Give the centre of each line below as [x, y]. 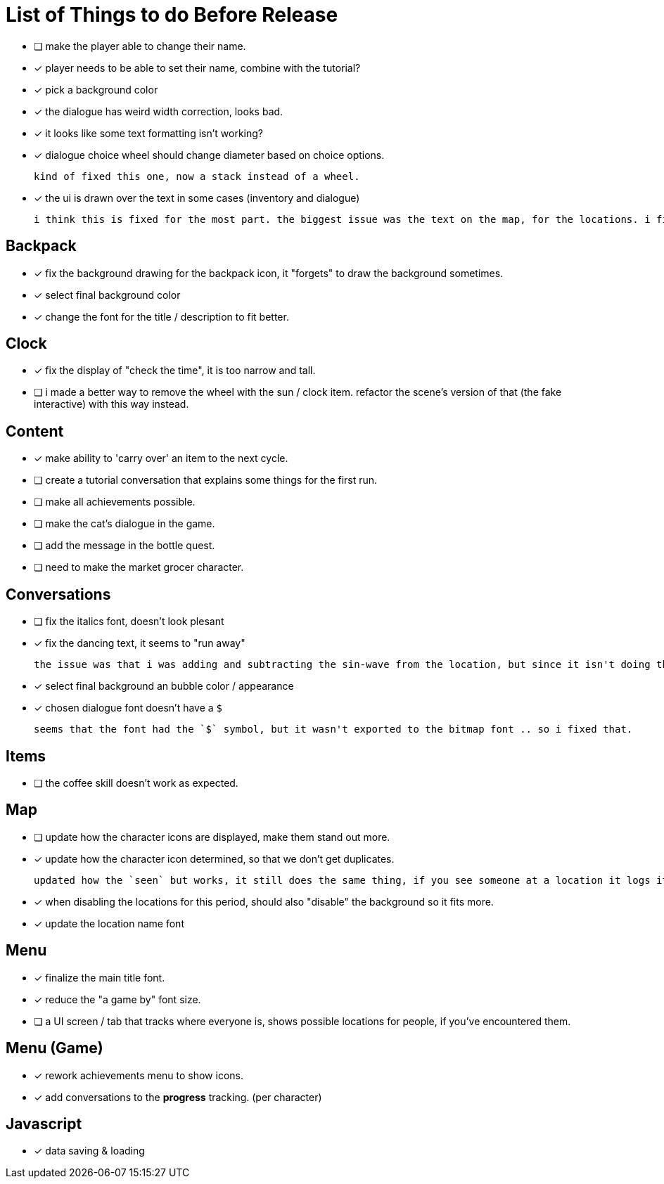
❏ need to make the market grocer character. [139, 567]
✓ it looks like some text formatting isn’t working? [148, 133]
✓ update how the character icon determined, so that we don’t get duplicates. [214, 858]
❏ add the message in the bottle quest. [124, 546]
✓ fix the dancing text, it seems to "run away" [140, 643]
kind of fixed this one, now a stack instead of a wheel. [197, 176]
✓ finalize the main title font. [100, 977]
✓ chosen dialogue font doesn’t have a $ [128, 708]
